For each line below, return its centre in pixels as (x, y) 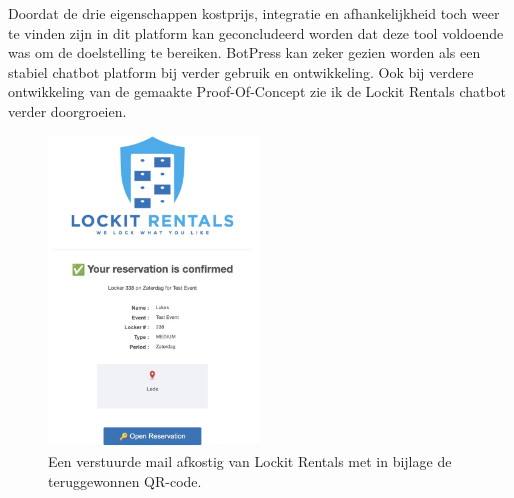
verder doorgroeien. (67, 110)
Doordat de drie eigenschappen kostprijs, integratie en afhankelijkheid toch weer (254, 13)
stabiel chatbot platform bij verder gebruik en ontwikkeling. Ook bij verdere (241, 71)
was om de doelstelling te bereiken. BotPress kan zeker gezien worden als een (244, 52)
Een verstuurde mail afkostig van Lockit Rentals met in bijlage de (250, 461)
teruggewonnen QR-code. (125, 480)
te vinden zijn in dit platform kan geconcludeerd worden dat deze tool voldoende (256, 32)
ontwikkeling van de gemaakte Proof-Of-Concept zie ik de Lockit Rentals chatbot (257, 91)
